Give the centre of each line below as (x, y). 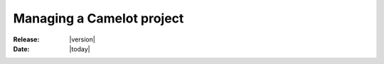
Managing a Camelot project (98, 18)
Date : (21, 49)
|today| (80, 49)
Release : (26, 39)
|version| (82, 39)
